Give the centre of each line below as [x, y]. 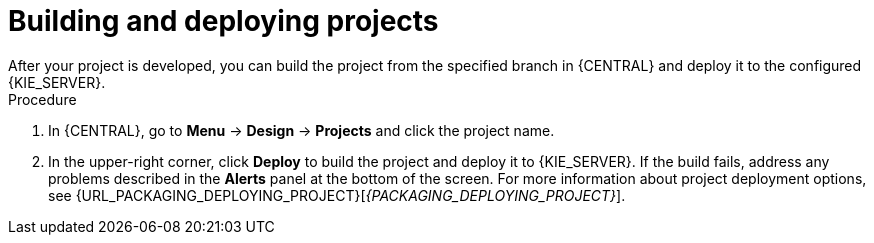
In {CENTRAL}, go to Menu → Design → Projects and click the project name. [301, 130]
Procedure [42, 99]
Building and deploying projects [223, 21]
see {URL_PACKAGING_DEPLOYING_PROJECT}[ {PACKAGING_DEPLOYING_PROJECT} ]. [337, 195]
